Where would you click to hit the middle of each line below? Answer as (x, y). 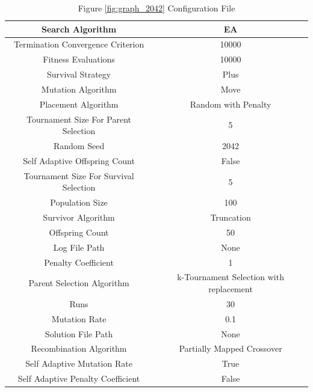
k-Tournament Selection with (231, 277)
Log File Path (79, 247)
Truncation (231, 217)
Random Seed (79, 146)
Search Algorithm (79, 29)
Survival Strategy (79, 74)
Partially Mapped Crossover (231, 348)
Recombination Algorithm (79, 348)
